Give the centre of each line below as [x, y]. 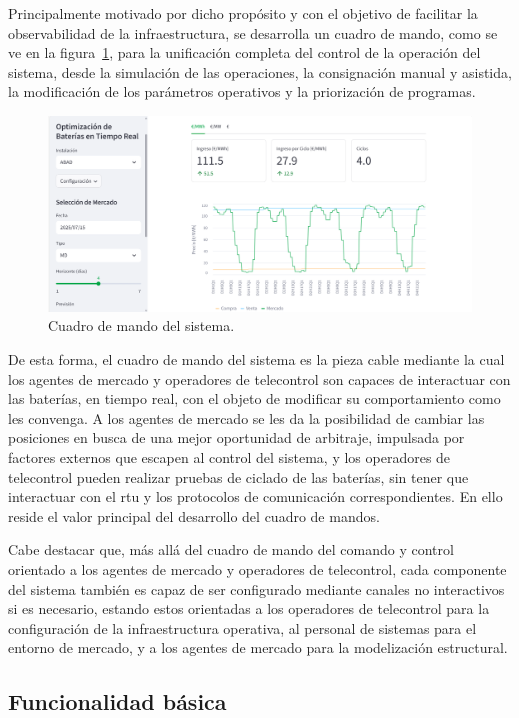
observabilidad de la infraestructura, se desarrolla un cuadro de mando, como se [253, 32]
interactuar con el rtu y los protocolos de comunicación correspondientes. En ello [255, 496]
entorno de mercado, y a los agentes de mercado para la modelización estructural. [258, 647]
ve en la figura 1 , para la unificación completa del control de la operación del [244, 52]
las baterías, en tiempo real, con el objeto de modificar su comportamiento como [254, 398]
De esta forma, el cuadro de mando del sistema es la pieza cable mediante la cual [256, 359]
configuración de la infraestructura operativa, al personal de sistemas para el [242, 627]
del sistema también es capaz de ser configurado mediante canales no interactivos [256, 588]
